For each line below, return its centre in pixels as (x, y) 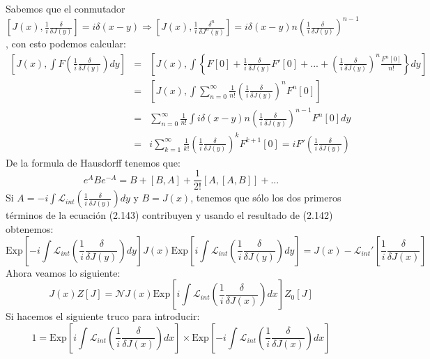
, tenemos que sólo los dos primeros (266, 198)
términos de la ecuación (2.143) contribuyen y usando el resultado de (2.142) (169, 215)
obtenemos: (30, 229)
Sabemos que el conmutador (66, 8)
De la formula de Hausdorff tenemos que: (93, 162)
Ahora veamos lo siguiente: (63, 272)
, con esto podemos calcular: (66, 44)
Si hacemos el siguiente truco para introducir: (103, 316)
